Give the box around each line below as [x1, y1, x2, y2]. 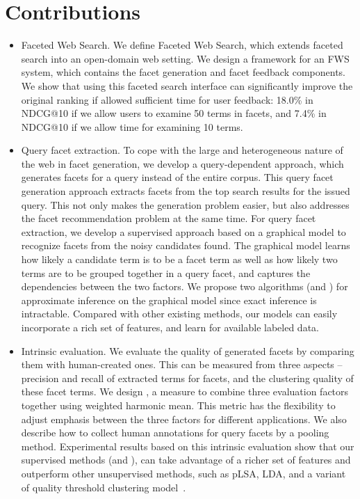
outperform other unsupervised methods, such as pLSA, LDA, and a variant [21, 466, 346, 480]
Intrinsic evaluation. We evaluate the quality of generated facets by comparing [21, 343, 354, 358]
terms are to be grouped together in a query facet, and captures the [21, 265, 311, 280]
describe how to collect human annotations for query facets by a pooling [21, 425, 329, 440]
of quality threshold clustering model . [21, 480, 186, 494]
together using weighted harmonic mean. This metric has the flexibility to [21, 397, 336, 412]
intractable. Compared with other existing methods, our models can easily [21, 306, 338, 321]
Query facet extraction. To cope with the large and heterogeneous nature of [21, 143, 343, 157]
